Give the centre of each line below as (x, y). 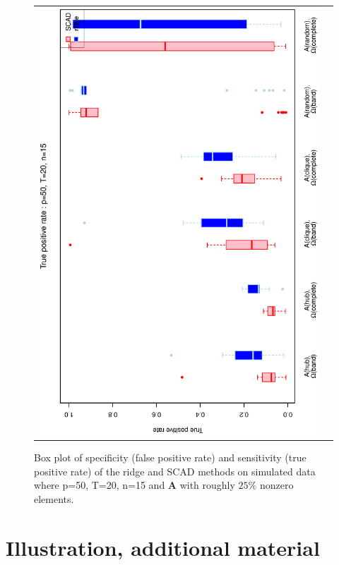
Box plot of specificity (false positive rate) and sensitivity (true (170, 457)
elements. (54, 498)
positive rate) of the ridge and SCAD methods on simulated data (175, 471)
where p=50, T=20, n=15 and (100, 485)
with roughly (207, 485)
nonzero (276, 485)
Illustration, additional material (163, 547)
